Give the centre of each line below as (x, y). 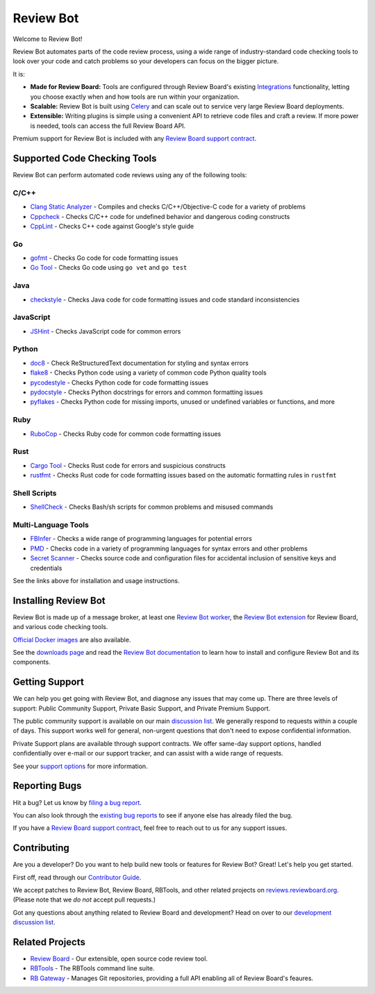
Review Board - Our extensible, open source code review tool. (119, 959)
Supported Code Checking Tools (85, 158)
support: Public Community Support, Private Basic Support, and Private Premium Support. (142, 708)
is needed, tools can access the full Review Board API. (108, 126)
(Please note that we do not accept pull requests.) (84, 899)
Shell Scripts (35, 493)
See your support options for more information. (81, 766)
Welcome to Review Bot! (48, 39)
